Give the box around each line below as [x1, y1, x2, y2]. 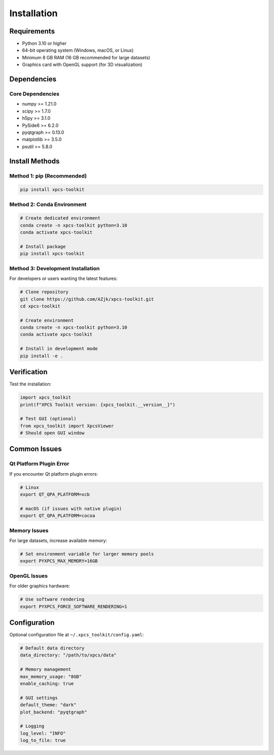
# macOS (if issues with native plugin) [20, 506, 122, 512]
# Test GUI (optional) [20, 416, 77, 422]
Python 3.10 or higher [22, 41, 67, 47]
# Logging [20, 723, 45, 729]
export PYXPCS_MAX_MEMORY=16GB [20, 558, 98, 564]
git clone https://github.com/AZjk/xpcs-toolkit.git [20, 296, 154, 302]
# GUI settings [20, 695, 58, 701]
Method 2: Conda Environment [9, 201, 87, 208]
